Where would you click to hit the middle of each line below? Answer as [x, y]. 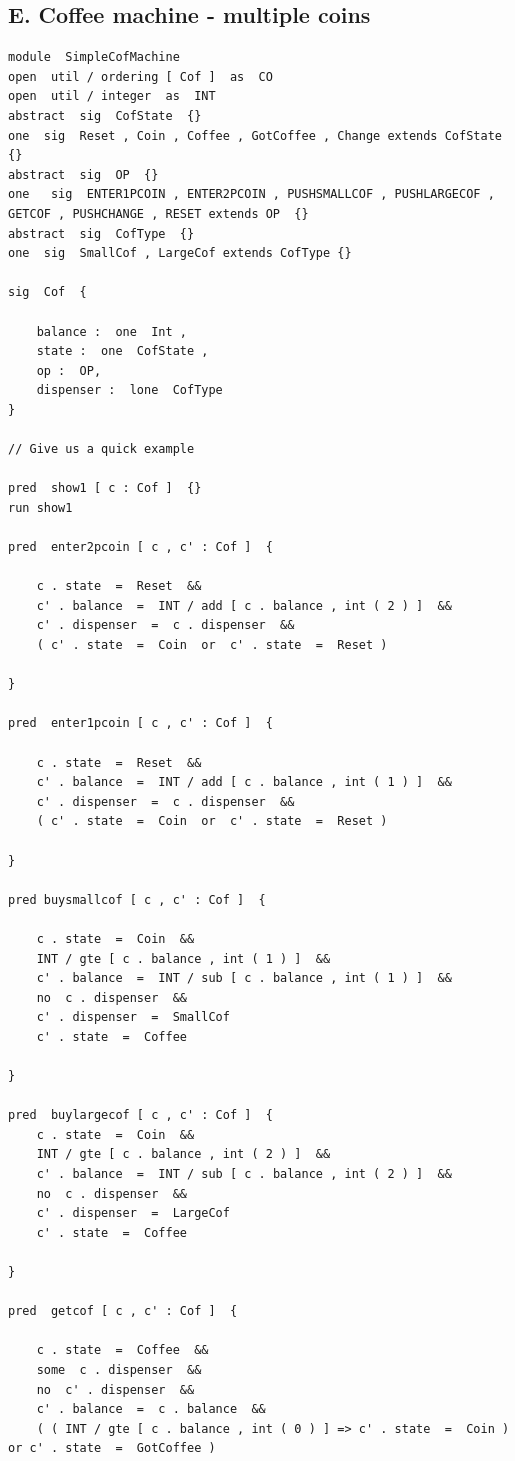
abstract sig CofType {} [101, 233]
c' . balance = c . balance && [151, 1409]
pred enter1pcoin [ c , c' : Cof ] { [140, 723]
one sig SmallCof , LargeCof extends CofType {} [180, 253]
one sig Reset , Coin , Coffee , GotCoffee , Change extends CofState [255, 135]
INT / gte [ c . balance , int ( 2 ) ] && [183, 1154]
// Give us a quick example [101, 449]
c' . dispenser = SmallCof [133, 1017]
